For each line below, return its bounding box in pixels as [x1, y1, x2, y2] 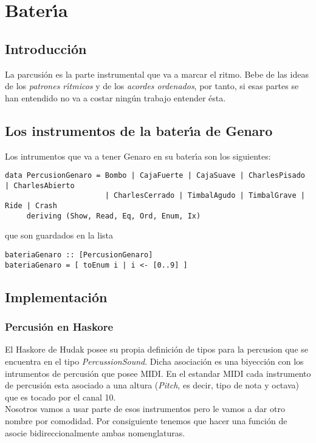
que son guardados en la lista [5, 229, 113, 242]
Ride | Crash [5, 201, 57, 211]
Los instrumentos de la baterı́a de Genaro [5, 121, 273, 140]
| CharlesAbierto [5, 181, 75, 190]
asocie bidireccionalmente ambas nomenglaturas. [5, 426, 185, 439]
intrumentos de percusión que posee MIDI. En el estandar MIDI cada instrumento [5, 367, 311, 379]
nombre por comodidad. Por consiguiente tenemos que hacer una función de [5, 414, 287, 427]
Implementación [5, 287, 108, 306]
